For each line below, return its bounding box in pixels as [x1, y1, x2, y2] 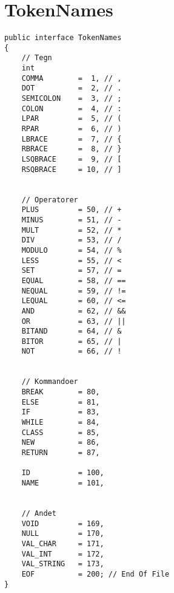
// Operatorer [21, 195, 78, 204]
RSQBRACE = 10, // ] [21, 165, 122, 174]
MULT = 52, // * [21, 225, 122, 235]
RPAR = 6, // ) [21, 125, 122, 134]
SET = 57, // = [21, 266, 122, 275]
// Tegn [21, 53, 52, 63]
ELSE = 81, [21, 397, 100, 406]
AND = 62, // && [21, 306, 126, 315]
